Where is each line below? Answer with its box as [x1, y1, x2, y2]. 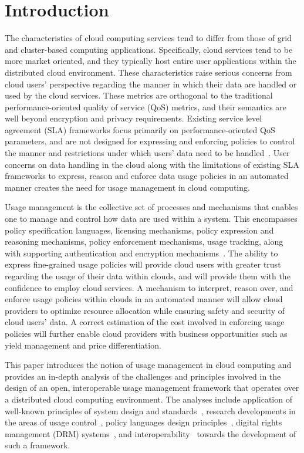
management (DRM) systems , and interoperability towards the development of [5, 427, 296, 440]
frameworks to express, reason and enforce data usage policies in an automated [5, 170, 289, 182]
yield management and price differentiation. [5, 339, 161, 351]
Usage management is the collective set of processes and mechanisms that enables [5, 201, 298, 213]
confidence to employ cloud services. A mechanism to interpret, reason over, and [5, 281, 293, 293]
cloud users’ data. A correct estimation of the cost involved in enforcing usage [5, 316, 285, 328]
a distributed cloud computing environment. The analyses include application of [5, 393, 292, 405]
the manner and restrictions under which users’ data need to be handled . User [5, 147, 290, 159]
